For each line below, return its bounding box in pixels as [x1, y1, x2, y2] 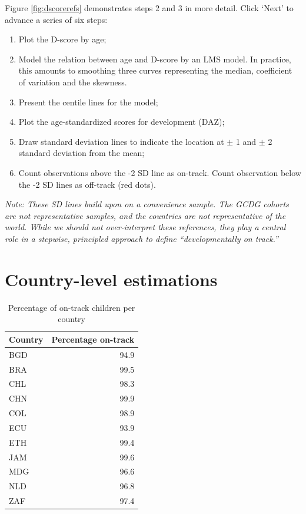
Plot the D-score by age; [18, 33, 107, 45]
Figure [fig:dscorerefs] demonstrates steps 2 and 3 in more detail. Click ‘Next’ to [5, 2, 294, 14]
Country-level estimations [5, 267, 218, 291]
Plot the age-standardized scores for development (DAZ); [18, 115, 225, 128]
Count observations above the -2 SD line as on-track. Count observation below [18, 166, 301, 178]
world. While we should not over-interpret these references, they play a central [5, 221, 286, 233]
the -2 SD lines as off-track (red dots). [18, 178, 156, 190]
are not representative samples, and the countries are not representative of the [5, 209, 286, 221]
